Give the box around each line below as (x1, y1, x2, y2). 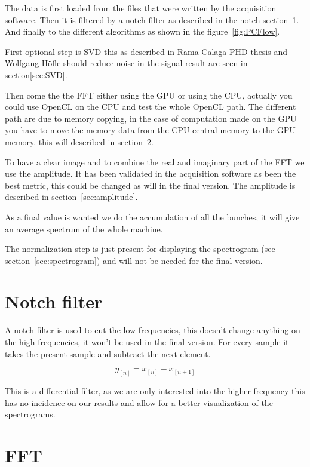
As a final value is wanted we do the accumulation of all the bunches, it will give (5, 210, 300, 223)
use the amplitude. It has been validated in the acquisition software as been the (5, 167, 296, 180)
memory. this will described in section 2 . (5, 135, 154, 148)
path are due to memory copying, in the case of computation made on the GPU (5, 112, 297, 124)
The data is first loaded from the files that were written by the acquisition (5, 2, 277, 14)
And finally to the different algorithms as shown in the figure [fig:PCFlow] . (5, 25, 280, 38)
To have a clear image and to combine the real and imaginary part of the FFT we (5, 155, 305, 168)
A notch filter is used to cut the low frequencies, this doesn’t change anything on (5, 324, 300, 336)
